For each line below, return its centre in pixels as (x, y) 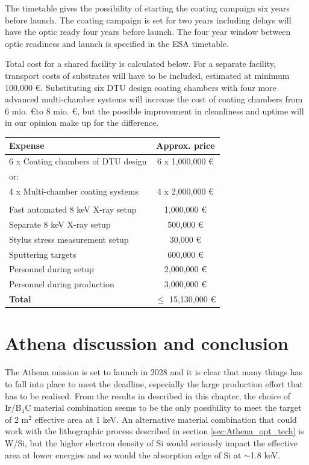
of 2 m (17, 419)
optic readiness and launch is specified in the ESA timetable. (117, 43)
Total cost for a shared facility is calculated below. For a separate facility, (140, 64)
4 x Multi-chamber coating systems (74, 191)
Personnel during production (62, 284)
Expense (27, 145)
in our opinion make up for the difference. (82, 123)
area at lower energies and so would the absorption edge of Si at (123, 454)
